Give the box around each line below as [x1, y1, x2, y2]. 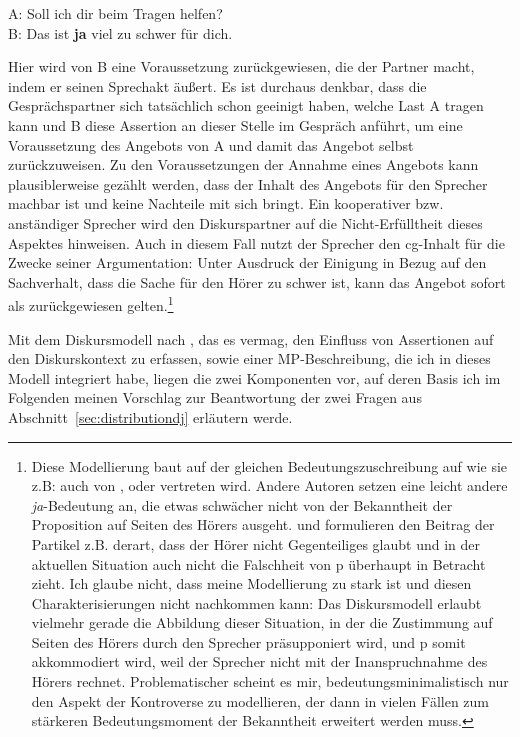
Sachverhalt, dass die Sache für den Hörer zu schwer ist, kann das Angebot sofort [8, 271, 506, 292]
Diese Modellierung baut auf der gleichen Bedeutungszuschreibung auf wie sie [31, 455, 508, 476]
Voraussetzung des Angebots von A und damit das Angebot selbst [8, 134, 414, 155]
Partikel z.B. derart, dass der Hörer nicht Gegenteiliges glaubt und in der [31, 533, 481, 554]
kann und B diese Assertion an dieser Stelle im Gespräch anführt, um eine [8, 114, 463, 135]
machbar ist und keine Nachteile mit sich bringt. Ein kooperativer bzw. [8, 193, 444, 214]
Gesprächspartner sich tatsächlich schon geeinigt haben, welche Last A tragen [8, 95, 484, 116]
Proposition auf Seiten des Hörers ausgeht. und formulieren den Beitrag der [31, 514, 495, 535]
